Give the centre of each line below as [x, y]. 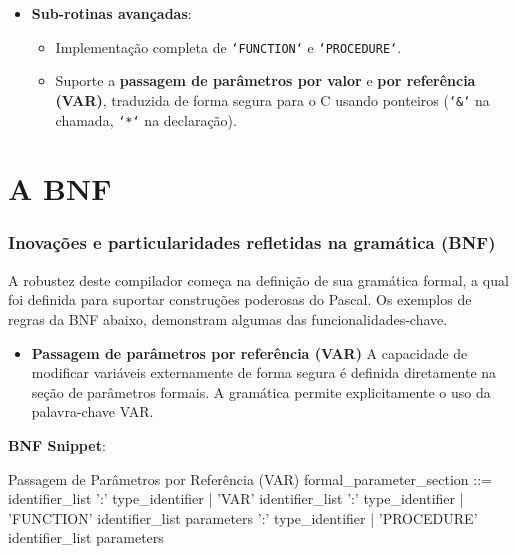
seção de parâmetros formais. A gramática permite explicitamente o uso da [261, 391]
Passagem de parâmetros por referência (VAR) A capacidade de [249, 352]
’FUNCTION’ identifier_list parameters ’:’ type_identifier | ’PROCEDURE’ [243, 517]
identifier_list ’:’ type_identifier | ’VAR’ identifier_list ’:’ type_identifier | [236, 498]
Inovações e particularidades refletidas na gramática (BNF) [252, 242]
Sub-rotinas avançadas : [111, 13]
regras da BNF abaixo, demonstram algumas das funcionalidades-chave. [228, 318]
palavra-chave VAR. [92, 411]
